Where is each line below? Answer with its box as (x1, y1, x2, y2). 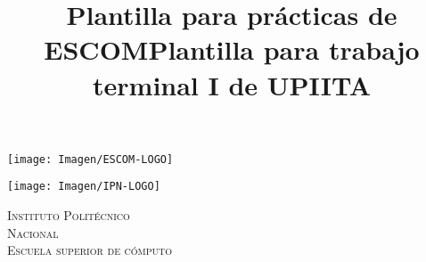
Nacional (7, 223, 59, 242)
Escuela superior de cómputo (7, 241, 173, 259)
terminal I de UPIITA (93, 66, 371, 102)
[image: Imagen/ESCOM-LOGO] (7, 152, 174, 166)
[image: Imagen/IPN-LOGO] (7, 180, 160, 193)
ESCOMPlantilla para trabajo (44, 31, 420, 68)
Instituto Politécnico (7, 206, 130, 225)
